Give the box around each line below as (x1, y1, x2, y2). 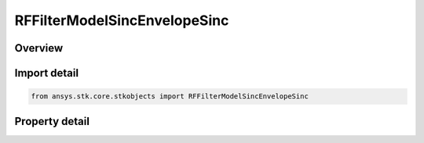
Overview (14, 41, 64, 55)
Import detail (14, 66, 79, 80)
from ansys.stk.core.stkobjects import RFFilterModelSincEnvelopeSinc (31, 92, 309, 101)
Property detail (14, 114, 90, 128)
